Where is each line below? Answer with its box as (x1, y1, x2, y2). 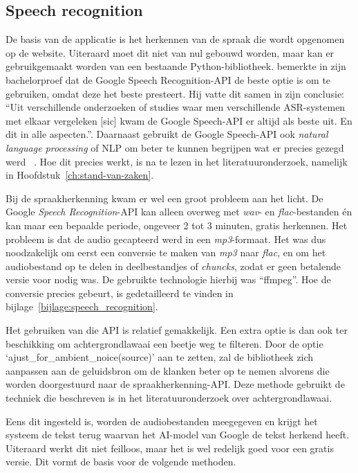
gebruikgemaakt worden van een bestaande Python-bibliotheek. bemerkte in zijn (6, 59, 346, 73)
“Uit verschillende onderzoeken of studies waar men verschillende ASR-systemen (6, 100, 346, 114)
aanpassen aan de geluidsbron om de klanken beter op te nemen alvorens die (6, 363, 330, 377)
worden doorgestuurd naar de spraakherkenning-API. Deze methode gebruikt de (6, 377, 345, 391)
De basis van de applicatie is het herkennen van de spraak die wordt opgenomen (6, 32, 345, 46)
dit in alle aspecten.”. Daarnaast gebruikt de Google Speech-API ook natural (6, 127, 328, 141)
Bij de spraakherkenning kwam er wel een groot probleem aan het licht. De (6, 190, 323, 205)
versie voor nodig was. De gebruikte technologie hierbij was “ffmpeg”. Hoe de (6, 272, 331, 287)
